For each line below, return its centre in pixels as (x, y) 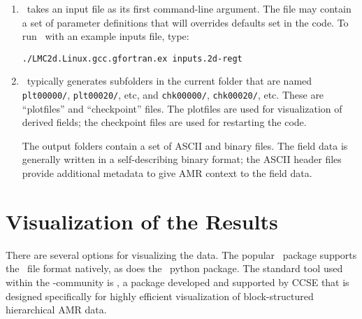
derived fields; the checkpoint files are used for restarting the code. (164, 122)
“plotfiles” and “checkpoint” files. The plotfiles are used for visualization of (182, 108)
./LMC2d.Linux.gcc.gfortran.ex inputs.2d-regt (132, 58)
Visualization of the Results (142, 221)
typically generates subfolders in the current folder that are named (169, 81)
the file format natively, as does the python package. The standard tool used (174, 268)
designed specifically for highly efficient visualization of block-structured (160, 296)
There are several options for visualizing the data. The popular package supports (181, 254)
